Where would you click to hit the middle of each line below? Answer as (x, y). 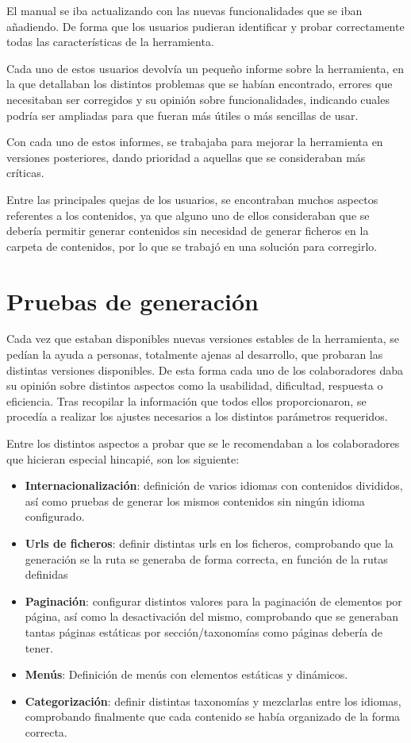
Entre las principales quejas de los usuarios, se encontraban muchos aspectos (192, 199)
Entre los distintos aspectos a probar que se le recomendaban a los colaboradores (203, 443)
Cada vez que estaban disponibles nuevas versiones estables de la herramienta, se (203, 339)
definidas (46, 574)
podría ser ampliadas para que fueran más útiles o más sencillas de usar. (182, 115)
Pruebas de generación (133, 300)
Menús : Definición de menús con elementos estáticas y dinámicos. (186, 674)
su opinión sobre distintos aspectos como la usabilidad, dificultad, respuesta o (195, 385)
